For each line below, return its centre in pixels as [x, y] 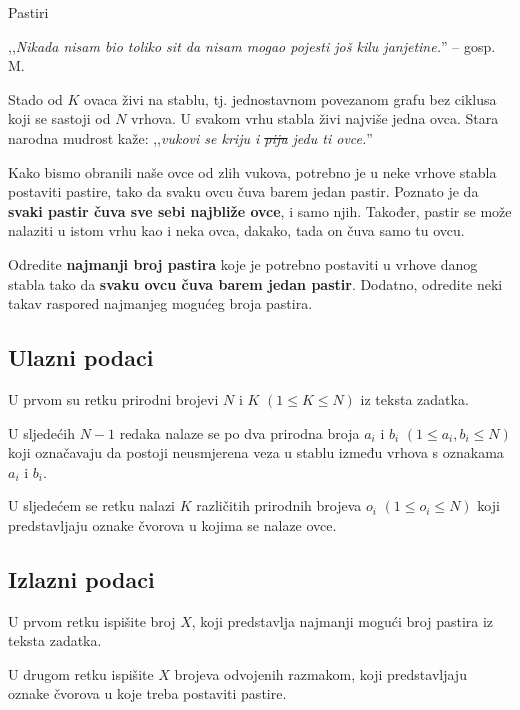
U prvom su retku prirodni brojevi [113, 398]
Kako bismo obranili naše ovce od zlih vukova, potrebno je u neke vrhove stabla [252, 171]
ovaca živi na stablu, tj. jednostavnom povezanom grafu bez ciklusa [290, 98]
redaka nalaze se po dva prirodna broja [239, 432]
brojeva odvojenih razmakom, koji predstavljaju [320, 673]
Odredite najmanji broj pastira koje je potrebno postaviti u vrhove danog [243, 263]
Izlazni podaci [81, 578]
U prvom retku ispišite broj [92, 620]
